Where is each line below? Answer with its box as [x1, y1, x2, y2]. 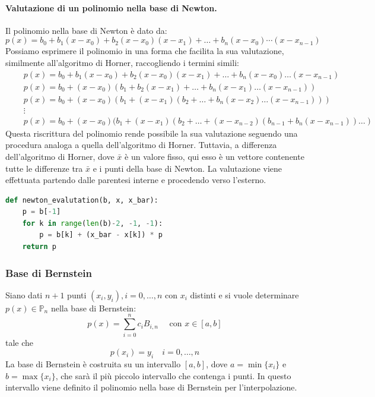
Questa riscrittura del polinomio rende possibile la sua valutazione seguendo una [5, 127, 298, 139]
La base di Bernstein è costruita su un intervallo [5, 358, 181, 370]
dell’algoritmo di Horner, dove [5, 150, 115, 162]
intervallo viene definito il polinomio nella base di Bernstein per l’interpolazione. [5, 381, 297, 393]
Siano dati [5, 288, 43, 301]
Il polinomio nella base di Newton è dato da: [5, 24, 167, 36]
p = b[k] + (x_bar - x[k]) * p [39, 231, 163, 240]
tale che [5, 336, 34, 348]
